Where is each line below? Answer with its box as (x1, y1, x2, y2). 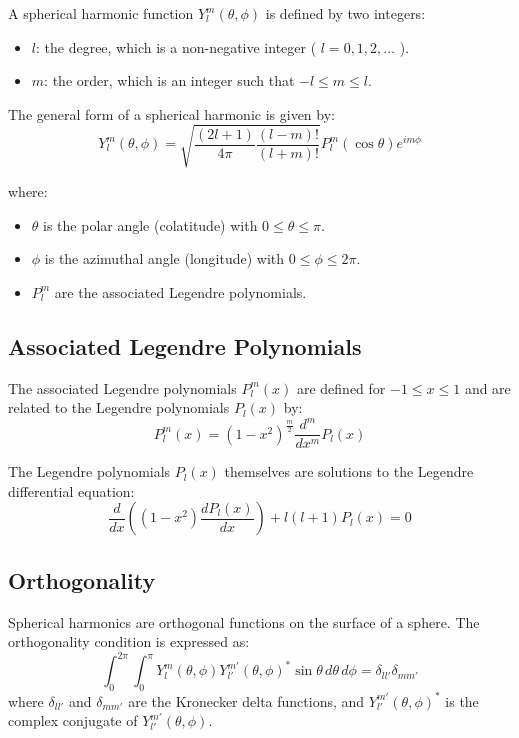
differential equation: (8, 480, 135, 501)
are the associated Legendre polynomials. (54, 281, 307, 302)
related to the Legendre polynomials (8, 397, 230, 418)
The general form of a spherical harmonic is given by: (8, 103, 335, 124)
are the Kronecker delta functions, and (128, 690, 365, 711)
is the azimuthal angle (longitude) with (44, 248, 285, 269)
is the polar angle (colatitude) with (43, 214, 258, 235)
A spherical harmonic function (8, 3, 194, 23)
